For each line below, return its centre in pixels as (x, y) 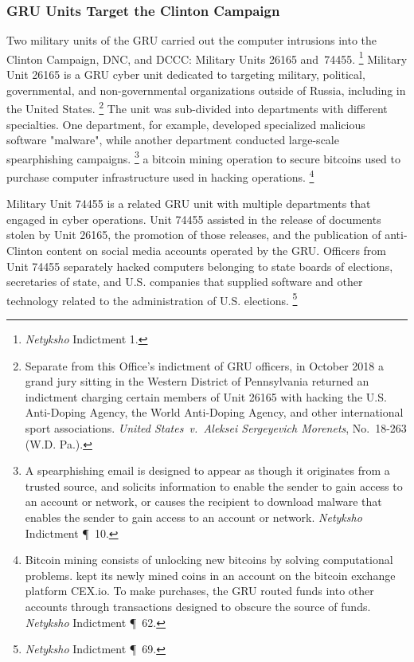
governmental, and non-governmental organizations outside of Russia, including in (206, 90)
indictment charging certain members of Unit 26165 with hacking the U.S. (206, 396)
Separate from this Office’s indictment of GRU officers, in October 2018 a (204, 365)
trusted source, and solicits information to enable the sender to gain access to (214, 486)
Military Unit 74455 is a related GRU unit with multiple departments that (189, 204)
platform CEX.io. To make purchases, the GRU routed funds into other (199, 591)
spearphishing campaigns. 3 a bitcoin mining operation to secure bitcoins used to (203, 157)
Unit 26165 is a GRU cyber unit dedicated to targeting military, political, (186, 74)
